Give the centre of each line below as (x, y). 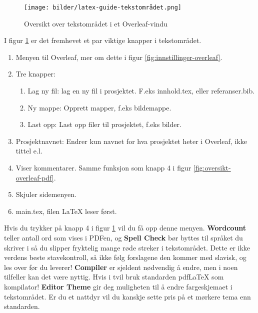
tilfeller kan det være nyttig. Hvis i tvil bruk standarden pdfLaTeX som (114, 277)
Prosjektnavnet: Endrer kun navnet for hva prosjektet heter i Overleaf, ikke (131, 141)
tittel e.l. (29, 151)
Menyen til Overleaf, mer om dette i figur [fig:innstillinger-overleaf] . (119, 57)
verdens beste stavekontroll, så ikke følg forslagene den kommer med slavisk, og (125, 257)
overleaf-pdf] (35, 177)
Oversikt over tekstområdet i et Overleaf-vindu (96, 23)
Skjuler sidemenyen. (46, 194)
